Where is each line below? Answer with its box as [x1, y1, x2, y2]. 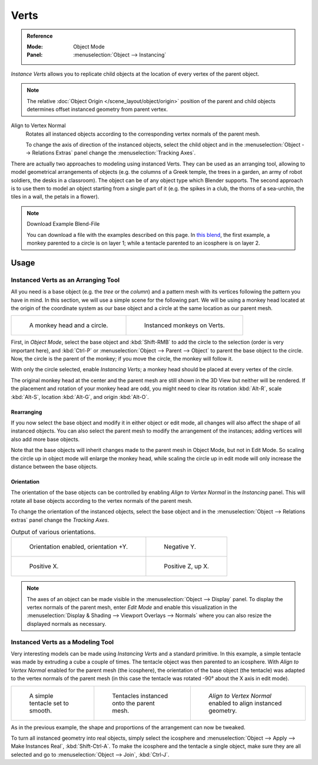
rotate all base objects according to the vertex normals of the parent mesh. [11, 497, 193, 504]
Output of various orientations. [11, 528, 96, 536]
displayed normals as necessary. [26, 620, 107, 627]
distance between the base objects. [11, 463, 98, 470]
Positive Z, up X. [164, 562, 209, 571]
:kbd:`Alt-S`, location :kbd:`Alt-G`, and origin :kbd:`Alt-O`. [11, 393, 150, 400]
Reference [26, 32, 53, 39]
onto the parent [112, 699, 155, 707]
